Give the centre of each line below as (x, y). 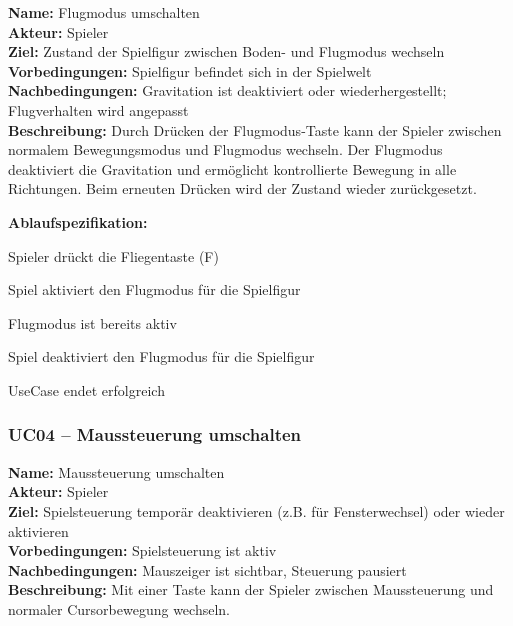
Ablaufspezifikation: (78, 221)
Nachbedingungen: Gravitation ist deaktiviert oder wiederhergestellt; (227, 90)
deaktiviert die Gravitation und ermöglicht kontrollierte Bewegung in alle (232, 168)
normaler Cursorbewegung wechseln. (119, 608)
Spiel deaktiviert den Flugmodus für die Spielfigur (161, 356)
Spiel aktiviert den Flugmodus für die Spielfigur (154, 289)
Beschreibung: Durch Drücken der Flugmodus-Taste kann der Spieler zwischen (255, 129)
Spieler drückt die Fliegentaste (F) (113, 255)
